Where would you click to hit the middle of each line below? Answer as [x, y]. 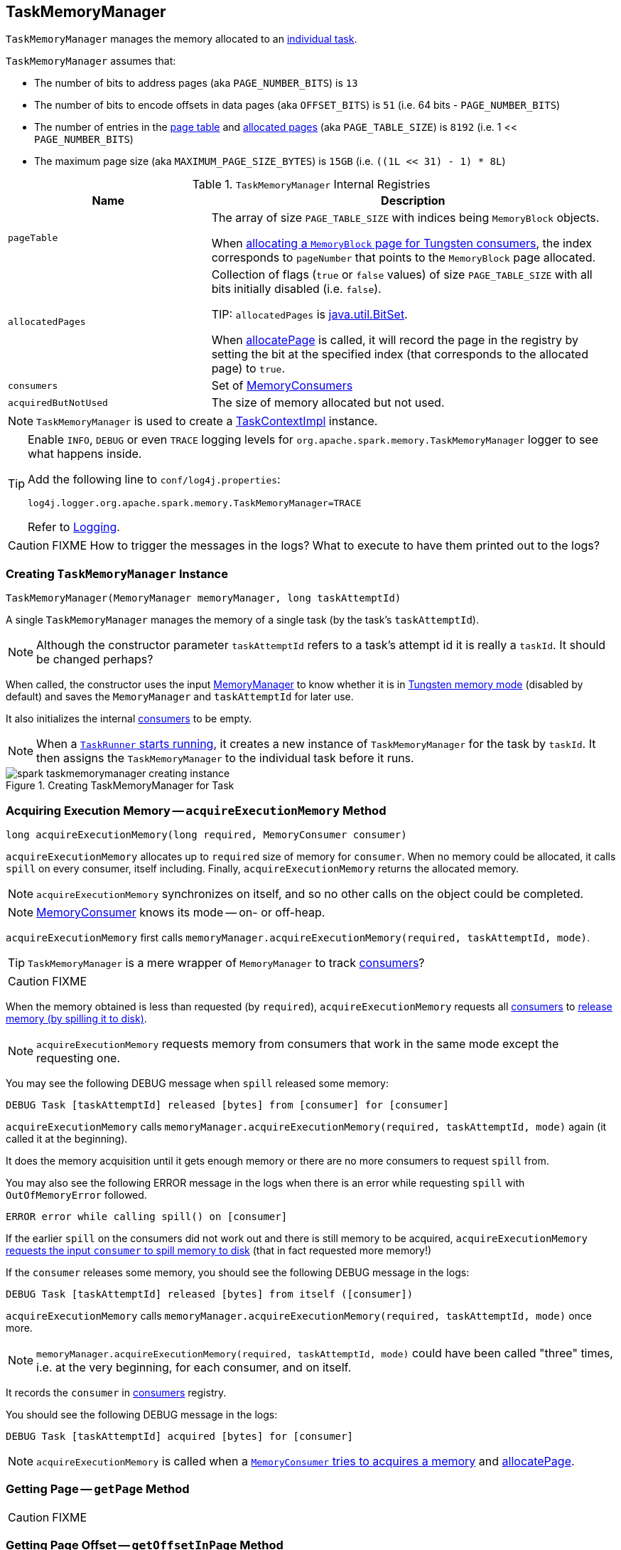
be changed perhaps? [95, 659]
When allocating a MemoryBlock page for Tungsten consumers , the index [401, 244]
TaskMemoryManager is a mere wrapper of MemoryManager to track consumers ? [226, 962]
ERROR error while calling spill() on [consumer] [147, 1216]
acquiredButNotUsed [58, 402]
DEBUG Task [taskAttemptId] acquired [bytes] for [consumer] [179, 1436]
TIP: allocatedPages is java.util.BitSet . [309, 315]
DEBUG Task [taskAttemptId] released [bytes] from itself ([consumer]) [210, 1294]
